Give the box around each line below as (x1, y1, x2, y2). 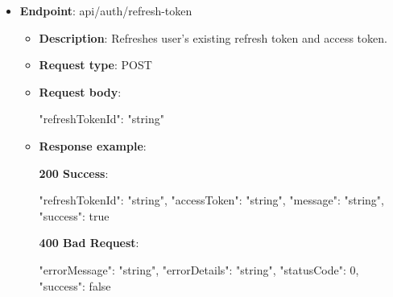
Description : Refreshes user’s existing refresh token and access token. (39, 29, 387, 46)
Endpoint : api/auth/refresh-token (19, 2, 192, 19)
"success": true (39, 207, 110, 224)
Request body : (39, 83, 122, 100)
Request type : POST (39, 56, 152, 73)
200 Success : (39, 164, 109, 181)
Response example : (39, 137, 147, 154)
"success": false (39, 277, 111, 294)
